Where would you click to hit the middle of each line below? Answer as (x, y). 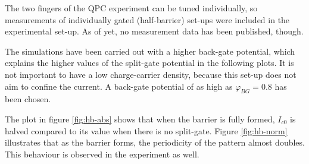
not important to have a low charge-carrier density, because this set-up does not (151, 74)
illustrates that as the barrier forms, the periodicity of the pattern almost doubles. (155, 142)
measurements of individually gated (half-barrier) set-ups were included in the (147, 19)
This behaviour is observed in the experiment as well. (102, 154)
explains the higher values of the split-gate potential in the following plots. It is (149, 63)
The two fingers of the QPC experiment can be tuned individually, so (131, 8)
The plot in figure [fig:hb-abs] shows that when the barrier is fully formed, (140, 119)
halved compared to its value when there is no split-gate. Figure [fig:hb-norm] (146, 130)
